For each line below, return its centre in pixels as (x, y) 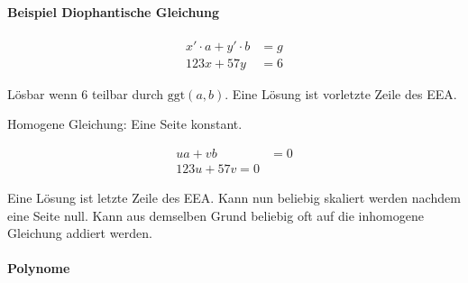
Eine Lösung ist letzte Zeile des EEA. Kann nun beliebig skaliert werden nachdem (234, 198)
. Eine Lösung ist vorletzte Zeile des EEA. (341, 93)
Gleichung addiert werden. (80, 233)
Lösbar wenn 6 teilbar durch (86, 93)
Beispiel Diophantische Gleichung (113, 11)
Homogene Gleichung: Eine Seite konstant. (125, 124)
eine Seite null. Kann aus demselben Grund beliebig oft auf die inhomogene (216, 215)
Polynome (39, 268)
